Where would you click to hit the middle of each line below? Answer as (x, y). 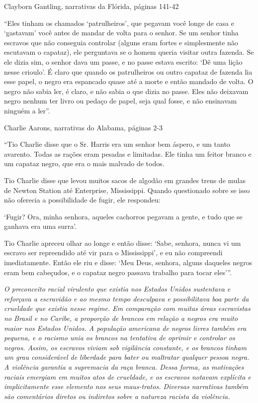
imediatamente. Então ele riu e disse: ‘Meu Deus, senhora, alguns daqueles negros (128, 262)
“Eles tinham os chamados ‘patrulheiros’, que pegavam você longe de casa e (119, 23)
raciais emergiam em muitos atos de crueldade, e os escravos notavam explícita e (128, 376)
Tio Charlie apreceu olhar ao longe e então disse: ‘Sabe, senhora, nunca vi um (123, 243)
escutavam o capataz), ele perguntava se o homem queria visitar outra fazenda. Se (129, 52)
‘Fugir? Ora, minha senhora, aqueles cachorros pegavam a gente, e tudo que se (123, 216)
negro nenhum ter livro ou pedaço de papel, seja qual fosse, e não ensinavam (121, 101)
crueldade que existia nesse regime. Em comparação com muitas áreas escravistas (127, 308)
